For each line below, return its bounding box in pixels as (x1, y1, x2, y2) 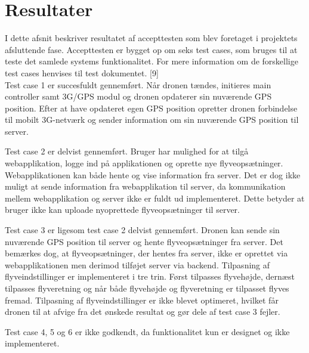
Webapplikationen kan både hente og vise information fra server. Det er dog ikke (5, 168, 301, 181)
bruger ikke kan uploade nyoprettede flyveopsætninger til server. (5, 203, 240, 216)
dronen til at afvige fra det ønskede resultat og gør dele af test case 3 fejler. (5, 305, 280, 318)
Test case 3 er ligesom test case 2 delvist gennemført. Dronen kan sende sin (5, 224, 280, 236)
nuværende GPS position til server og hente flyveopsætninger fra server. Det (5, 235, 283, 247)
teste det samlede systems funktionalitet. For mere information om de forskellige (5, 55, 298, 67)
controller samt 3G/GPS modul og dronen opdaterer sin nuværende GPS (5, 90, 272, 103)
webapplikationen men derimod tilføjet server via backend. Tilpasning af (5, 258, 270, 271)
